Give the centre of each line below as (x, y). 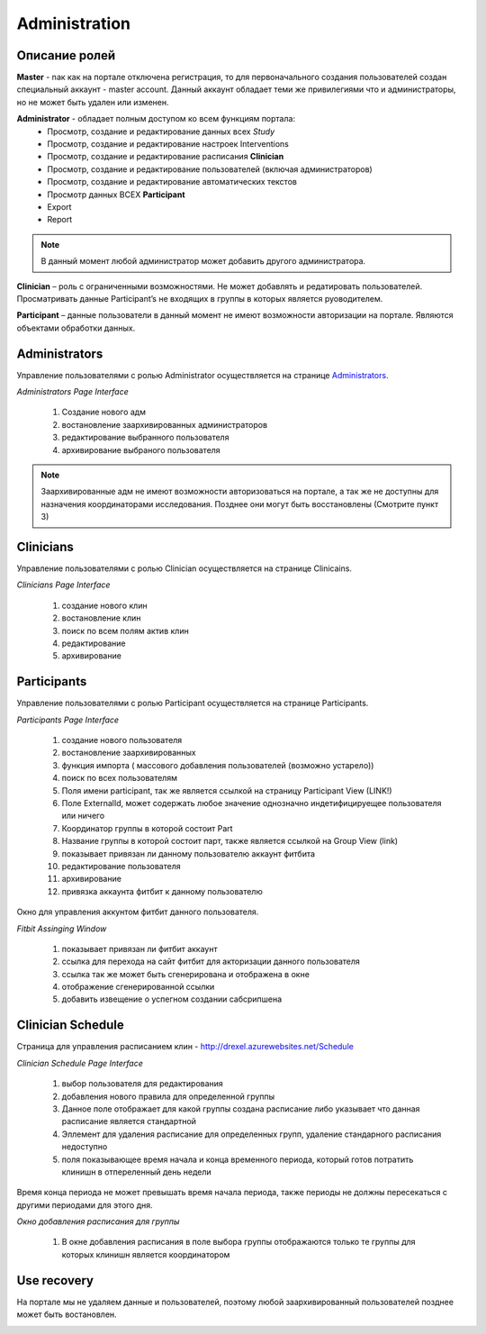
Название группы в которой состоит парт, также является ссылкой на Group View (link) (230, 841)
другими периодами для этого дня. (85, 1205)
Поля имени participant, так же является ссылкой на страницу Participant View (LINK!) (227, 790)
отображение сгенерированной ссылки (138, 987)
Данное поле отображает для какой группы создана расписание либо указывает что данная (241, 1109)
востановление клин (101, 618)
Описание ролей (66, 55)
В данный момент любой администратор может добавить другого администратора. (203, 261)
